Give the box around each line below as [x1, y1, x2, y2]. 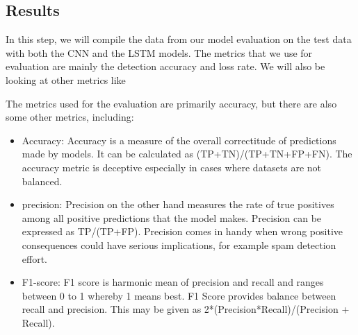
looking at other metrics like [6, 72, 126, 87]
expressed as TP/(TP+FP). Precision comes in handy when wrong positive [22, 224, 343, 239]
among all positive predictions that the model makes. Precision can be [22, 210, 322, 225]
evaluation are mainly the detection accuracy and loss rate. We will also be [6, 59, 325, 74]
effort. [22, 251, 48, 266]
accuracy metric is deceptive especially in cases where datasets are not [22, 160, 322, 174]
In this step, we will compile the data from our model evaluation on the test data [6, 32, 352, 46]
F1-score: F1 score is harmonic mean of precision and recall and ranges [22, 275, 324, 289]
